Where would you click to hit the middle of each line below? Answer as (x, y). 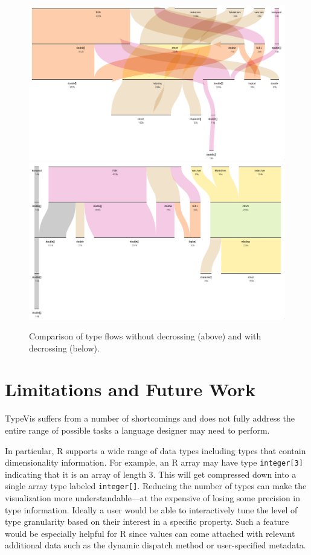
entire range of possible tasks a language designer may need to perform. (137, 430)
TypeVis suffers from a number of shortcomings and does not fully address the (150, 418)
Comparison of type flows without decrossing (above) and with (145, 336)
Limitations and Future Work (130, 389)
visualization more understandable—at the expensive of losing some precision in (153, 498)
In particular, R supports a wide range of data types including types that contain (155, 450)
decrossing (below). (64, 348)
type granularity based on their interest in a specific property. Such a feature (147, 521)
